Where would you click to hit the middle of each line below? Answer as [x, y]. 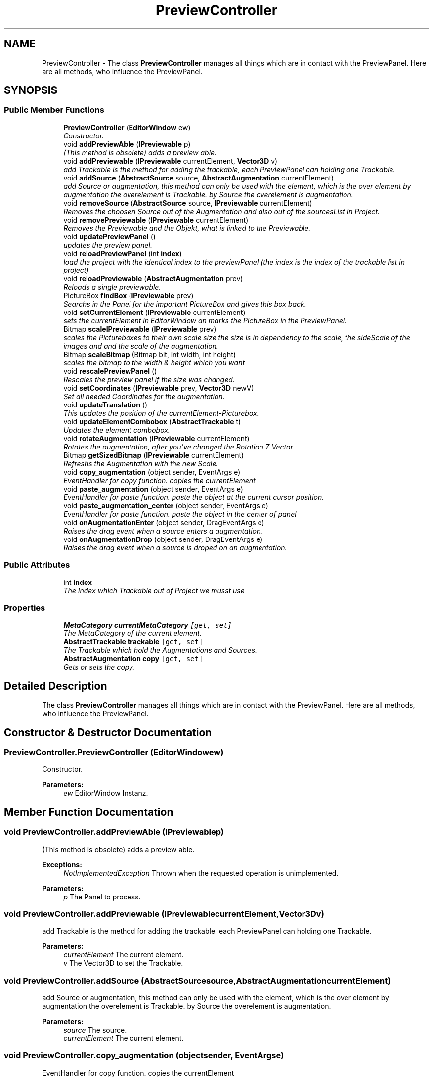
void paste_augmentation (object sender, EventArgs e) [153, 489]
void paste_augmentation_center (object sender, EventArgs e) [166, 505]
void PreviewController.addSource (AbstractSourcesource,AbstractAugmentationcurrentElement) [197, 980]
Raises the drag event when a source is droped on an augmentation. [175, 547]
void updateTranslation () [106, 404]
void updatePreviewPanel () [109, 236]
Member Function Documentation [89, 812]
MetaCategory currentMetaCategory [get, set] [148, 625]
